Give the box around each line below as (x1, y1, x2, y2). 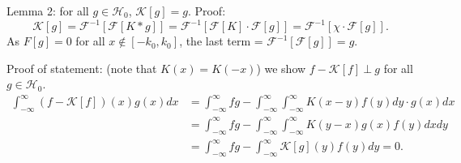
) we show (256, 59, 306, 76)
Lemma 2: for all (6, 2, 89, 19)
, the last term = (179, 32, 263, 49)
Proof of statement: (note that (6, 59, 157, 76)
